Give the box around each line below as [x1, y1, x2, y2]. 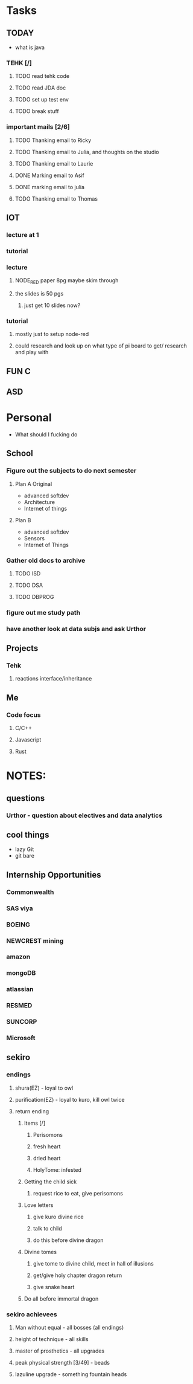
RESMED [6, 1001, 33, 1010]
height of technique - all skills [14, 1336, 89, 1343]
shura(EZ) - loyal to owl [14, 1084, 74, 1091]
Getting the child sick [24, 1178, 77, 1185]
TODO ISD [14, 569, 41, 577]
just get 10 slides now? [24, 302, 81, 309]
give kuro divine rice [33, 1213, 84, 1220]
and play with [14, 349, 49, 356]
